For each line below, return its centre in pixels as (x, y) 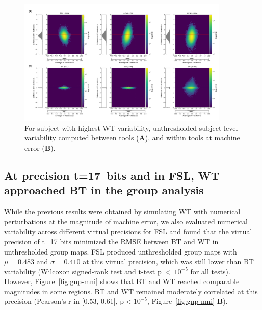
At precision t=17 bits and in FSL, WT (112, 175)
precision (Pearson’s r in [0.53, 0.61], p (64, 301)
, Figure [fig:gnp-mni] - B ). (188, 301)
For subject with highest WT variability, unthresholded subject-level (131, 128)
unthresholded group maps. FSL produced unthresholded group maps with (121, 251)
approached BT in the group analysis (104, 190)
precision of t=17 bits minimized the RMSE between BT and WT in (111, 241)
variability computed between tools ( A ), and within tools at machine (132, 138)
